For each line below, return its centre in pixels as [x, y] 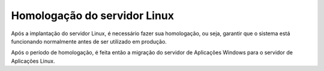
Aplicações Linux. [33, 61]
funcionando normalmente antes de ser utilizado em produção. [89, 41]
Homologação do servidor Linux [92, 16]
